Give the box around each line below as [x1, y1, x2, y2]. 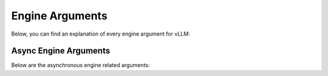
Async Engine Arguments [11, 46, 111, 56]
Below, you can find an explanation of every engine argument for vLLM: [11, 30, 191, 37]
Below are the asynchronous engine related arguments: [11, 62, 150, 69]
